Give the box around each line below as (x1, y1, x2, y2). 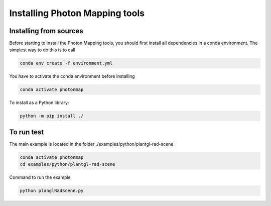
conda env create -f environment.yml (20, 60, 113, 66)
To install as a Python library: (9, 99, 69, 106)
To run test (9, 128, 44, 136)
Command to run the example (9, 174, 71, 180)
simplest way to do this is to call (9, 47, 75, 53)
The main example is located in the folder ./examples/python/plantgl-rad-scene (9, 141, 174, 147)
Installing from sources (9, 27, 83, 35)
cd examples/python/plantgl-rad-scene (20, 161, 115, 167)
